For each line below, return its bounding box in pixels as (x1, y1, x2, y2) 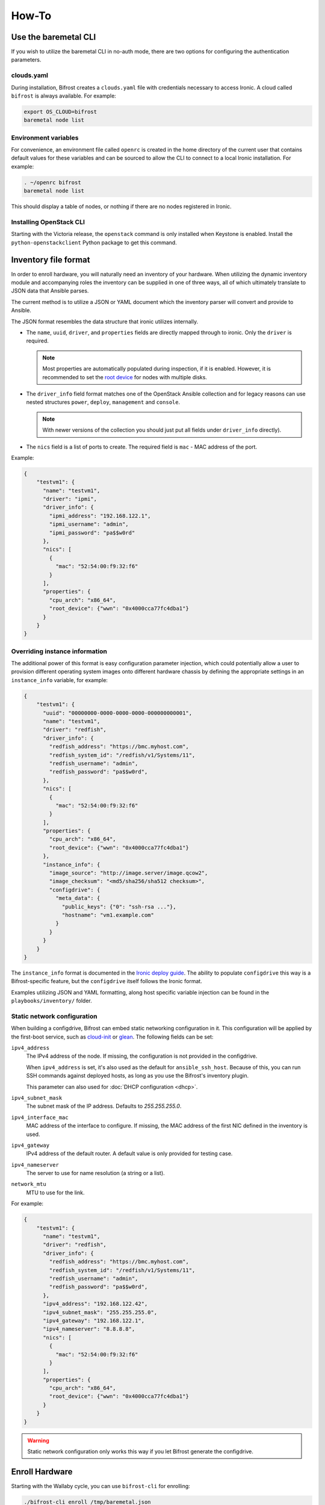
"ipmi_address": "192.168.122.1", (49, 512, 151, 519)
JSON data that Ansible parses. (11, 287, 89, 294)
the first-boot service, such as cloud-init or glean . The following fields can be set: (11, 1033, 214, 1040)
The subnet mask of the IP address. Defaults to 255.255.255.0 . (26, 1102, 182, 1110)
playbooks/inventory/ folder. (11, 997, 93, 1005)
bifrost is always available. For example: (11, 92, 117, 99)
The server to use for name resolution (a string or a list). (26, 1170, 165, 1177)
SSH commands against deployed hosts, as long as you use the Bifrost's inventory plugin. (26, 1072, 249, 1079)
